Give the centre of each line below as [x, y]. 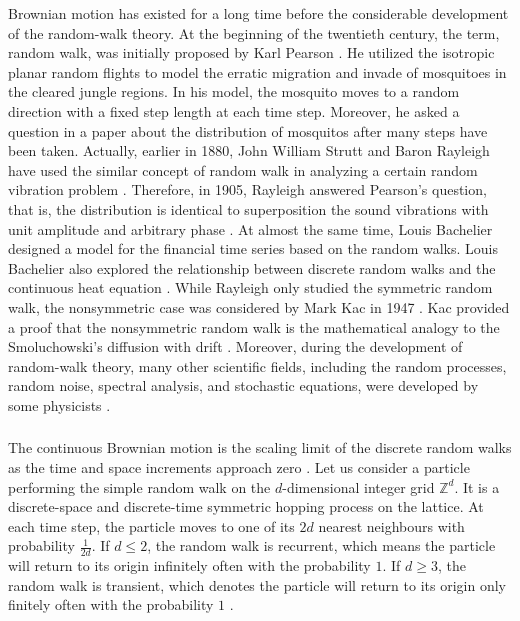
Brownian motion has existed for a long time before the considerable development [258, 13]
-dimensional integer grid [358, 486]
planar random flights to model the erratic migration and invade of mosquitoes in [257, 71]
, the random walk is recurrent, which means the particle [321, 545]
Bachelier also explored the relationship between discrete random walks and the [252, 267]
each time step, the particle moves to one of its [151, 525]
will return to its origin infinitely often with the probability [189, 565]
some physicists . [59, 404]
